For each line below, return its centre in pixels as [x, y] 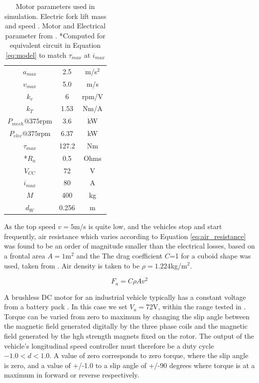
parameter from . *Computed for [55, 35]
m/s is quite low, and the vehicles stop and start [148, 226]
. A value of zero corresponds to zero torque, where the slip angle [149, 355]
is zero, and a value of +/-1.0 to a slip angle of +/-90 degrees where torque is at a [129, 365]
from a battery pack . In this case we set [66, 307]
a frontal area [25, 255]
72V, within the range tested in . [196, 307]
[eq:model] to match [36, 55]
